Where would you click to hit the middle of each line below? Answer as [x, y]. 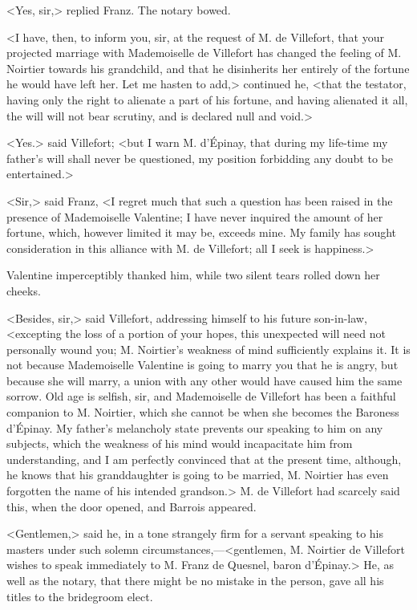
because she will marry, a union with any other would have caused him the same [204, 380]
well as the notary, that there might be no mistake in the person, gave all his [195, 580]
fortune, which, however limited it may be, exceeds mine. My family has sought [202, 232]
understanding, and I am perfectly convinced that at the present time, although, [204, 459]
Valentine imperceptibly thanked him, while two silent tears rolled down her [193, 275]
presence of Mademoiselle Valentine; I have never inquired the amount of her [195, 216]
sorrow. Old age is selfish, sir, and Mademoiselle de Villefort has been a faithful [201, 396]
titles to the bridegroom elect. [80, 596]
